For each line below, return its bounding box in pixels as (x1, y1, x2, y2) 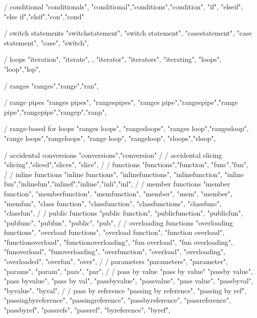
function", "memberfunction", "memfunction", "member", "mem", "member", (4, 188, 232, 198)
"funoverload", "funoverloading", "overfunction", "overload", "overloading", (4, 246, 225, 257)
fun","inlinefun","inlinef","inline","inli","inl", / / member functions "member (4, 179, 230, 189)
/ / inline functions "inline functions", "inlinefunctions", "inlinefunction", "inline (4, 169, 244, 179)
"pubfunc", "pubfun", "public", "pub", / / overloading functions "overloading (4, 217, 233, 227)
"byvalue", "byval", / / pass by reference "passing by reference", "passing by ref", (4, 285, 247, 295)
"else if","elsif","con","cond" (4, 11, 84, 21)
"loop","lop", (4, 63, 41, 74)
